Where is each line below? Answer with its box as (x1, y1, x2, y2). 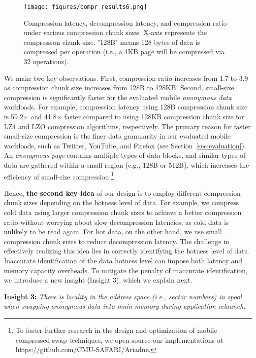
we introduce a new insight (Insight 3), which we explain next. (4, 275, 192, 285)
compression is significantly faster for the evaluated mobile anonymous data (4, 92, 232, 102)
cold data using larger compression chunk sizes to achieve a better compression (4, 207, 242, 217)
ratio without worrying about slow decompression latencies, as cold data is (4, 216, 229, 227)
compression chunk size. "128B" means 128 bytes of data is (24, 36, 200, 47)
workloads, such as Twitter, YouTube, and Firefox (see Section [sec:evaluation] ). (4, 140, 246, 150)
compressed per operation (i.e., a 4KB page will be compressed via (24, 46, 224, 57)
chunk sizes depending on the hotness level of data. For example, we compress (4, 197, 239, 208)
